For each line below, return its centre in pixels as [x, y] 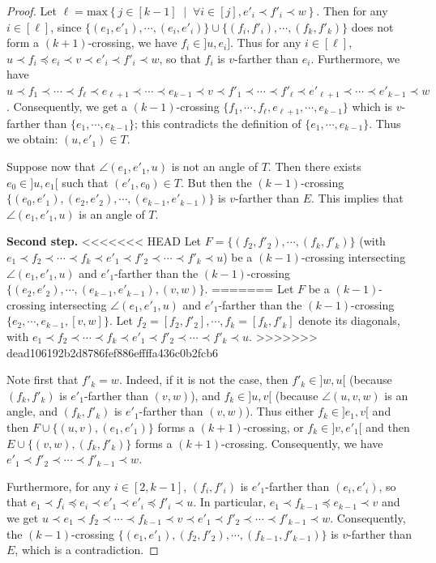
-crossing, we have [133, 43]
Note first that [43, 380]
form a [23, 43]
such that [85, 182]
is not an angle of [214, 166]
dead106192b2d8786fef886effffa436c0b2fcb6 [112, 352]
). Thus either [280, 411]
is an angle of [112, 213]
